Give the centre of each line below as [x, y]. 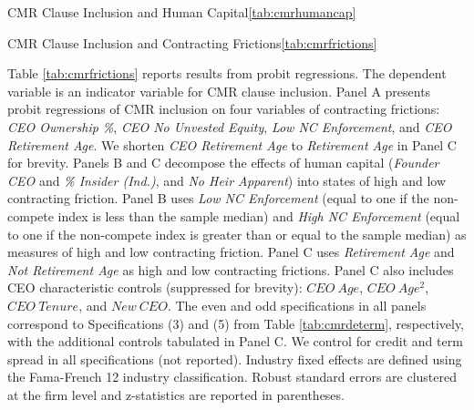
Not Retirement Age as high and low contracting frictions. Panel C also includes [231, 269]
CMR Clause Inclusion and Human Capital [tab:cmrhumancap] [182, 12]
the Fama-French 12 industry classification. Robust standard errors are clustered [232, 377]
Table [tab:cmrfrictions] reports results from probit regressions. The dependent [227, 73]
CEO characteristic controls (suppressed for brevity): [155, 287]
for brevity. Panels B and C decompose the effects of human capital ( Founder [223, 163]
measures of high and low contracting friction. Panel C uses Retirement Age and [231, 252]
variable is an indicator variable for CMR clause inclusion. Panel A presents [219, 91]
